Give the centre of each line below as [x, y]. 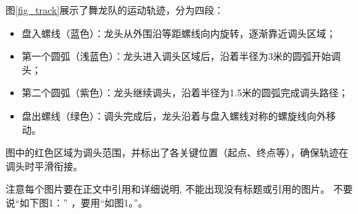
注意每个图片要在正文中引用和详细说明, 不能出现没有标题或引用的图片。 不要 [179, 189]
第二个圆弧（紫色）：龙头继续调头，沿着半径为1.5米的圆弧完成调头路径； [185, 93]
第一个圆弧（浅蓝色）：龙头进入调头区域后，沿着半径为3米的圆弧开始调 [181, 56]
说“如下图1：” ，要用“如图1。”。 [77, 202]
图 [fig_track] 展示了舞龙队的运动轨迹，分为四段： [115, 10]
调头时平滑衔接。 [44, 165]
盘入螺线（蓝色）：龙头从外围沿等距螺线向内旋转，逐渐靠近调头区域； [179, 33]
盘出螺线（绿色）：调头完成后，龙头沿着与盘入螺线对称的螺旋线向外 [174, 115]
